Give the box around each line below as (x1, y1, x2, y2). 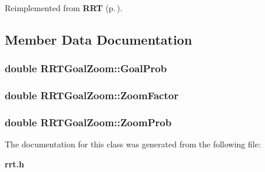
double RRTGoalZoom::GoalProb (5, 61, 167, 76)
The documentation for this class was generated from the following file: (5, 138, 261, 150)
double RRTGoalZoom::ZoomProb (5, 114, 172, 129)
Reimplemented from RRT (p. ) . (5, 2, 122, 14)
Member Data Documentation (5, 30, 193, 48)
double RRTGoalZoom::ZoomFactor (5, 88, 178, 103)
